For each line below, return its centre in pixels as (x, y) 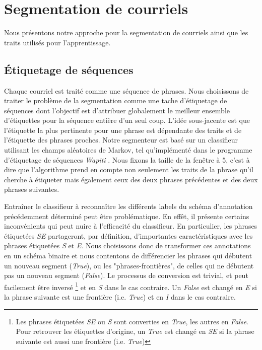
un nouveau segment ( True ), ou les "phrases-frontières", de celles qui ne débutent (129, 265)
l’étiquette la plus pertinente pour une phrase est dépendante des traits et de (123, 130)
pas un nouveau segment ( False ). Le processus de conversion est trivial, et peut (126, 275)
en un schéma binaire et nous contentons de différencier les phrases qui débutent (128, 256)
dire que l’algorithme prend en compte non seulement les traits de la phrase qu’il (129, 169)
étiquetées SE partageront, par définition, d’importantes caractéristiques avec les (128, 235)
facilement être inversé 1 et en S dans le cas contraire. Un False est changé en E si (130, 286)
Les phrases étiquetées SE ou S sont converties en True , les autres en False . (132, 321)
